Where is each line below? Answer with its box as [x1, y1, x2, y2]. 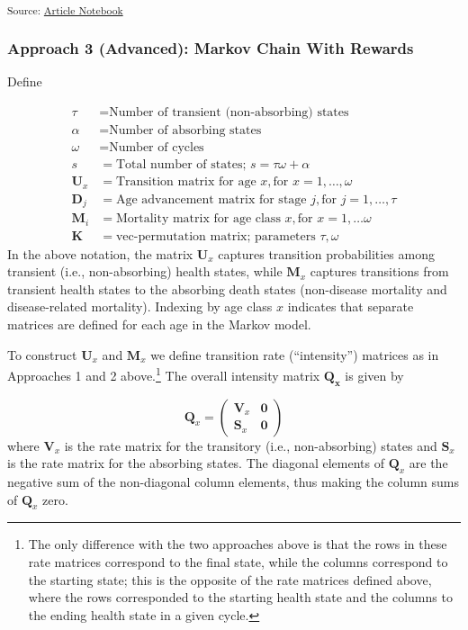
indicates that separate [287, 297, 414, 316]
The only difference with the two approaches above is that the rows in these [28, 535, 447, 553]
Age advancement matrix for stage [115, 193, 307, 206]
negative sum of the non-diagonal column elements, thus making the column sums [7, 472, 460, 490]
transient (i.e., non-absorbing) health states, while [7, 262, 283, 281]
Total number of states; [115, 158, 247, 172]
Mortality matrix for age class [115, 212, 281, 226]
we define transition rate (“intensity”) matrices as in [150, 345, 439, 364]
